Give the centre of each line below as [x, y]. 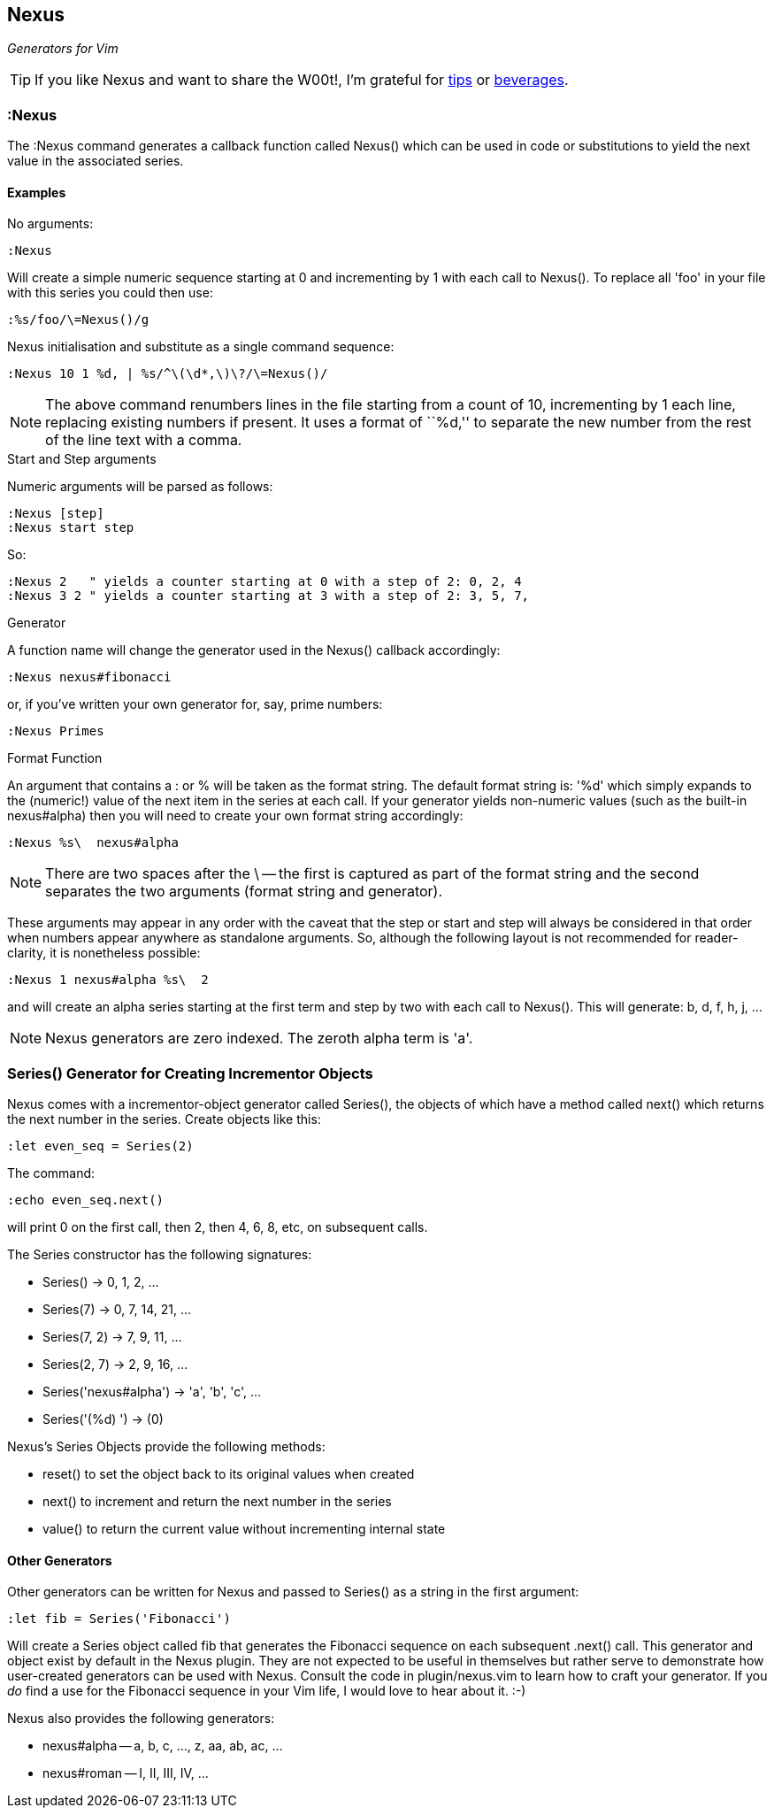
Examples [37, 192]
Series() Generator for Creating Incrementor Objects [190, 1073]
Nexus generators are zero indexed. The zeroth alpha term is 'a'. [259, 1038]
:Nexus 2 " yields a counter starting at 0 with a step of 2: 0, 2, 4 [264, 582]
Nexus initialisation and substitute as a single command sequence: [201, 347]
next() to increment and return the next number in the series [217, 1502]
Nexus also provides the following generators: [141, 1719]
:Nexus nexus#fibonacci [89, 677]
